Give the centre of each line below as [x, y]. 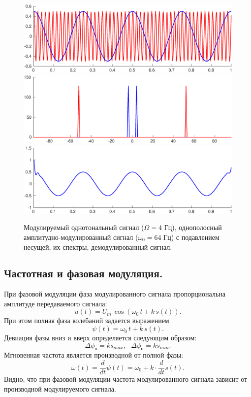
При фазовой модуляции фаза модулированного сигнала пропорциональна [115, 294]
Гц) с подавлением [191, 237]
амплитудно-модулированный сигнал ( [81, 237]
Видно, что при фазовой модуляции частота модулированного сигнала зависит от [126, 379]
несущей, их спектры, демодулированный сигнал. [98, 247]
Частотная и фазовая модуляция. [83, 273]
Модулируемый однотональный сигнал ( [84, 227]
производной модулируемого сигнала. [60, 388]
